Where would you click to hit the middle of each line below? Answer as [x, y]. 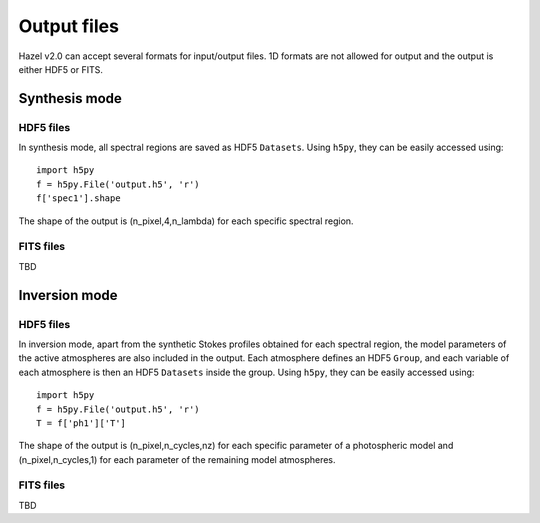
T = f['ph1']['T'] [81, 423]
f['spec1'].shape [78, 198]
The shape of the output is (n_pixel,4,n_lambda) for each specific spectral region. [186, 221]
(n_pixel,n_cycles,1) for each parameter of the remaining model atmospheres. [177, 459]
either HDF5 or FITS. [61, 69]
